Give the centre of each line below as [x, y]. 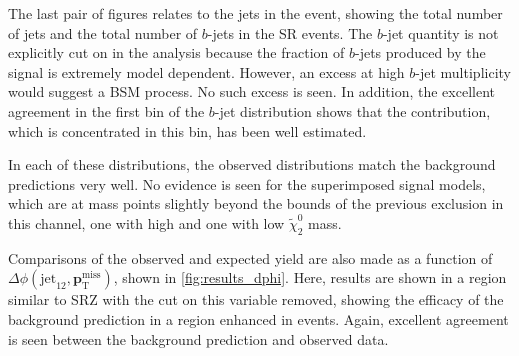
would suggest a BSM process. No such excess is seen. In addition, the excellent [251, 91]
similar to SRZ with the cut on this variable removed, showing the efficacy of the [256, 299]
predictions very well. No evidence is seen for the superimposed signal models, [247, 183]
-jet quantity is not [440, 32]
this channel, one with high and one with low [146, 222]
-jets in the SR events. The [290, 32]
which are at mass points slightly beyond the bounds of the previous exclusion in [256, 203]
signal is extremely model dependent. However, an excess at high [206, 71]
